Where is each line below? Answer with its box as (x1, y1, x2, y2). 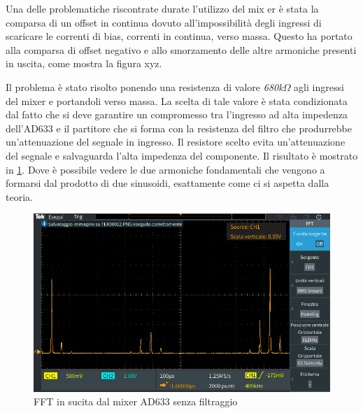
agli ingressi (294, 79, 344, 94)
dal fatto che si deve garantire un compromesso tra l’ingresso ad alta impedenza (6, 107, 348, 122)
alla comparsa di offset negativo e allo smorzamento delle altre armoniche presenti (6, 42, 357, 57)
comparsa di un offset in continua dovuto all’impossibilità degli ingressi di (6, 15, 322, 29)
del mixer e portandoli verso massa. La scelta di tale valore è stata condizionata (6, 93, 348, 108)
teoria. (6, 189, 33, 204)
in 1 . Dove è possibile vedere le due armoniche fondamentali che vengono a (6, 162, 325, 176)
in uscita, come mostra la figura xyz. (6, 56, 162, 71)
